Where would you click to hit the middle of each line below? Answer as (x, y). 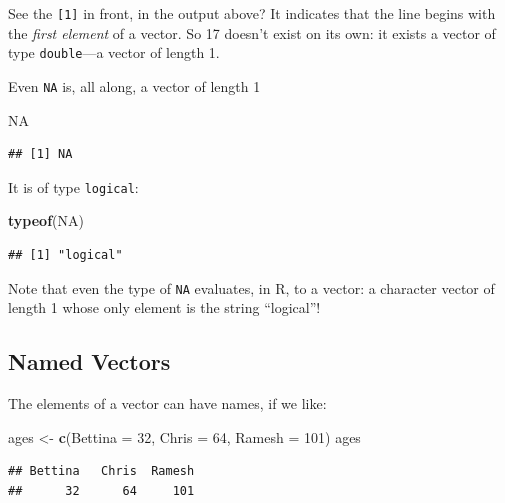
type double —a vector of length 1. (114, 52)
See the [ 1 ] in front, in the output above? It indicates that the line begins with (252, 13)
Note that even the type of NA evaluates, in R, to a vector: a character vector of (251, 287)
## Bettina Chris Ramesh (101, 471)
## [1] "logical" (65, 255)
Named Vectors (89, 361)
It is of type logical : (73, 186)
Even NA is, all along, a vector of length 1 (134, 85)
